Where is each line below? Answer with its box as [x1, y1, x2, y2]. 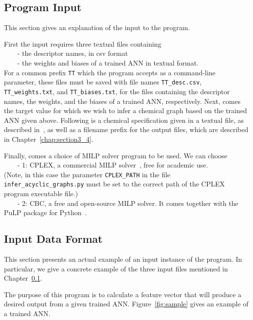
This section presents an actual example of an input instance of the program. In [4, 254, 242, 264]
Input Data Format [4, 231, 103, 246]
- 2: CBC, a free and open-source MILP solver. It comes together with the [17, 198, 238, 208]
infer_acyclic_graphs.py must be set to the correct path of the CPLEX [4, 179, 225, 189]
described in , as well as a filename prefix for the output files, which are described [4, 124, 249, 135]
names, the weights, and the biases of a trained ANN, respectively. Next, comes [4, 96, 241, 106]
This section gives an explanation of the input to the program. [4, 22, 190, 33]
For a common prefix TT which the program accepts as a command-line [4, 67, 216, 77]
